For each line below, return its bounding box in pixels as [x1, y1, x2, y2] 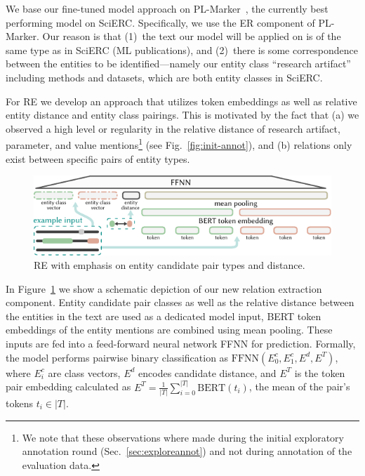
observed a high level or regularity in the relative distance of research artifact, [6, 121, 340, 135]
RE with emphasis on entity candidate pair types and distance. [34, 258, 305, 272]
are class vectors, [48, 365, 121, 380]
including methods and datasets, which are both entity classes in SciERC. [6, 70, 323, 84]
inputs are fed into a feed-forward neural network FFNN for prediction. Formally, [6, 336, 356, 351]
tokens [6, 396, 33, 410]
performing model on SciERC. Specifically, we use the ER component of [6, 15, 315, 29]
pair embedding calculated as [6, 379, 131, 394]
